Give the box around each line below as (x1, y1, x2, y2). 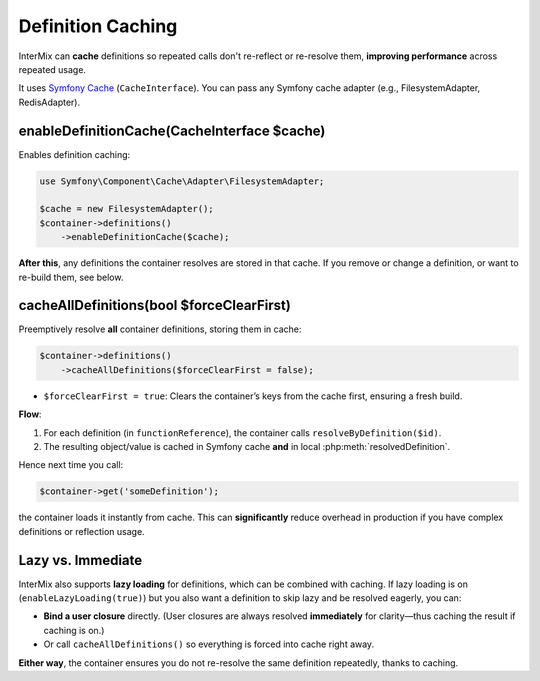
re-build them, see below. (18, 271, 124, 283)
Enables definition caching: (18, 148, 131, 160)
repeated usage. (18, 63, 87, 75)
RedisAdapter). (18, 96, 80, 108)
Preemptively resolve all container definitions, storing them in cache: (18, 323, 302, 335)
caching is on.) (43, 624, 105, 636)
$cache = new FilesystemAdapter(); (39, 203, 214, 215)
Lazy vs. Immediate (18, 551, 143, 569)
